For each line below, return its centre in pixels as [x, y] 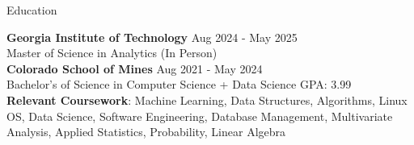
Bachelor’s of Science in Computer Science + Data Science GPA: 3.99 [179, 84]
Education [32, 10]
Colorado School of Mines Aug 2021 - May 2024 [135, 68]
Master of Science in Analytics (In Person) [112, 53]
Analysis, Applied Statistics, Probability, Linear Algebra [146, 132]
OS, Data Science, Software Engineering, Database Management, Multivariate [200, 116]
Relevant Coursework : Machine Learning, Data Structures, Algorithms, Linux [207, 99]
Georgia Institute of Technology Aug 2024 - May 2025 [152, 37]
